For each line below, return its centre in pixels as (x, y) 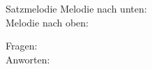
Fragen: (22, 46)
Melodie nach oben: (47, 22)
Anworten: (28, 59)
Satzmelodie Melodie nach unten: (76, 8)
